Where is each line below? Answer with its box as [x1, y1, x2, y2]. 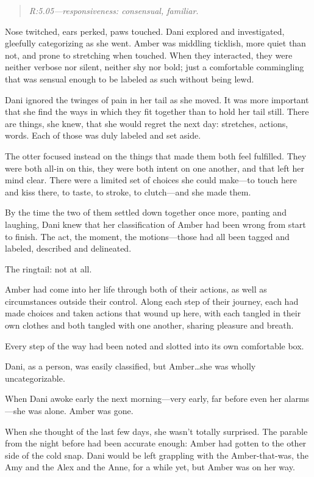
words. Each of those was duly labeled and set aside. [5, 129, 201, 142]
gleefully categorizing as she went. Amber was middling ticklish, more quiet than [5, 37, 306, 49]
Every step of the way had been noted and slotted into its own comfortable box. [5, 339, 304, 352]
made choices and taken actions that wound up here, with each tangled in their [5, 307, 301, 319]
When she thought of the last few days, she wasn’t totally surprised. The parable [5, 424, 308, 437]
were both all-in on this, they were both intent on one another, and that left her [5, 161, 305, 174]
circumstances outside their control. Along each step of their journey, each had [5, 294, 299, 307]
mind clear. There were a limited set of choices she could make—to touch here [5, 173, 297, 186]
